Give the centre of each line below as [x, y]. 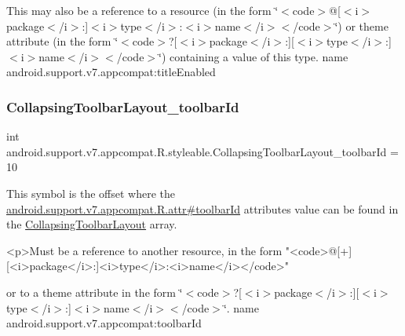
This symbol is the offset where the [91, 193]
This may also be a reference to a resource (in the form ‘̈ [142, 10]
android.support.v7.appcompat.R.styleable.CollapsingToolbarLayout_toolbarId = [202, 151]
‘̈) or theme [361, 26]
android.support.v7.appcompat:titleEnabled [111, 72]
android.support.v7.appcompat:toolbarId [104, 323]
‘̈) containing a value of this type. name [254, 56]
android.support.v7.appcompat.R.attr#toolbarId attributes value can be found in [202, 208]
